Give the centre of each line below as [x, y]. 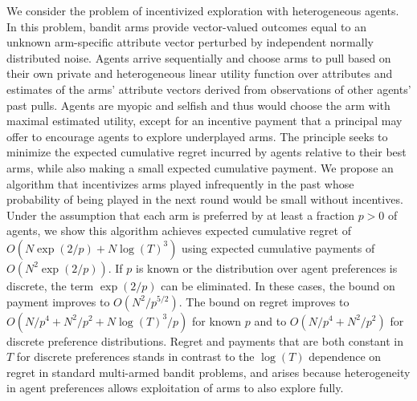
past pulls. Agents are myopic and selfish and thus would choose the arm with [198, 105]
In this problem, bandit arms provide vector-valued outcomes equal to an [186, 26]
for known [217, 320]
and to [270, 320]
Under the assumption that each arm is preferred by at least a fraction [180, 215]
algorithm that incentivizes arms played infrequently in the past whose [180, 183]
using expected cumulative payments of [278, 247]
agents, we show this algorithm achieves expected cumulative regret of [179, 231]
